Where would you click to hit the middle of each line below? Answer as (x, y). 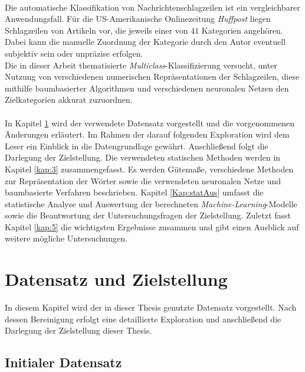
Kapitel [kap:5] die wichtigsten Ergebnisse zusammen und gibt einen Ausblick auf (152, 226)
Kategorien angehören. (242, 30)
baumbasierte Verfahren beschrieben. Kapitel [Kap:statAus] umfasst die (134, 192)
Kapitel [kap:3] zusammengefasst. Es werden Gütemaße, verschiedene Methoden (149, 169)
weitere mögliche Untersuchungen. (66, 238)
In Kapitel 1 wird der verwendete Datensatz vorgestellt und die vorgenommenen (150, 123)
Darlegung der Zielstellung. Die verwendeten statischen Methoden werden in (143, 157)
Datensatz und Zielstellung (116, 279)
